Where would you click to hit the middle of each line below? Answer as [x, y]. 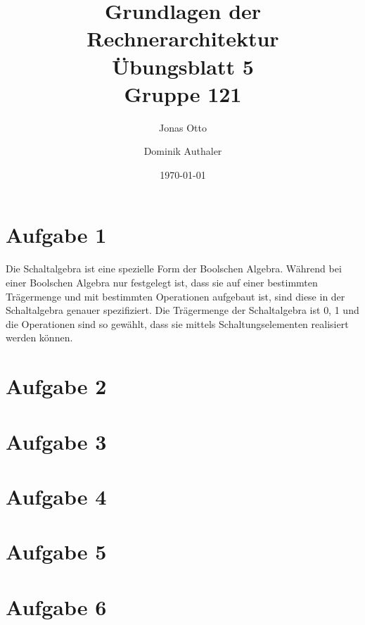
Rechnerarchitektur [183, 38]
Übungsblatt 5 [183, 66]
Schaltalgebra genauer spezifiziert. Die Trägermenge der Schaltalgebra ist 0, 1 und [182, 310]
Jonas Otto [183, 127]
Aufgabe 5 [56, 551]
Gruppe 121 [183, 93]
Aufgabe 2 [56, 386]
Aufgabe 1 [56, 235]
